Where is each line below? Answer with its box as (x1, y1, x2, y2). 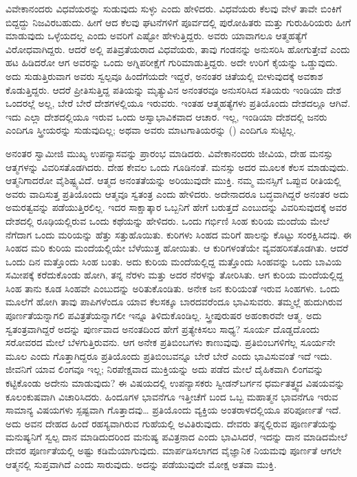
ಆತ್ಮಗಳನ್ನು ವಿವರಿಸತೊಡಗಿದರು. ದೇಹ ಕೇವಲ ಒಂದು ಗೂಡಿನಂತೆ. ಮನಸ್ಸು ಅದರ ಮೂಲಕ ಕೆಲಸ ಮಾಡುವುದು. (6, 159, 349, 174)
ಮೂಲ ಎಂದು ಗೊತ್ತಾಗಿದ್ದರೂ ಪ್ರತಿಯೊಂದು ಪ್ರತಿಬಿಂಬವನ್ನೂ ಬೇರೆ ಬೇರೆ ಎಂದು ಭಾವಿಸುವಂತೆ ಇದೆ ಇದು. (6, 348, 332, 363)
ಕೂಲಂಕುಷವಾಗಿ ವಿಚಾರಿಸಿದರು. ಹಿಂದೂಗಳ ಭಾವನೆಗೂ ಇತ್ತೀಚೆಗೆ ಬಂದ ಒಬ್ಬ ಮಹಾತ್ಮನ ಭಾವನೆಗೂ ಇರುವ (6, 389, 338, 403)
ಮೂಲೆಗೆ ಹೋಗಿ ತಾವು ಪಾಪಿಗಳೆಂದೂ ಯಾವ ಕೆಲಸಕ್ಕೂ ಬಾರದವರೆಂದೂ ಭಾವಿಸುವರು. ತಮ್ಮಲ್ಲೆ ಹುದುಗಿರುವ (6, 294, 343, 309)
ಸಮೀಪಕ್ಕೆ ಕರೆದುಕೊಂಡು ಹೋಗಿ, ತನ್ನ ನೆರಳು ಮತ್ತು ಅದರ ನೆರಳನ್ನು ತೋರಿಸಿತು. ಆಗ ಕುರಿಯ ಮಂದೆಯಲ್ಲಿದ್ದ (6, 267, 344, 282)
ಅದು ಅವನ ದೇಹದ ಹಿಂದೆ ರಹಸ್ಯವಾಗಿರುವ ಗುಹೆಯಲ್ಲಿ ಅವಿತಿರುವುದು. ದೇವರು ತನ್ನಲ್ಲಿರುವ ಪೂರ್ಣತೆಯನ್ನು (6, 416, 338, 430)
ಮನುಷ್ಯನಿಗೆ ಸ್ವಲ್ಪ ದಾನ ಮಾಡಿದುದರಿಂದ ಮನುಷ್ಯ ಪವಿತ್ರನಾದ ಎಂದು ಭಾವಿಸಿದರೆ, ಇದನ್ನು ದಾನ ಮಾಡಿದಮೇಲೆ (6, 429, 347, 444)
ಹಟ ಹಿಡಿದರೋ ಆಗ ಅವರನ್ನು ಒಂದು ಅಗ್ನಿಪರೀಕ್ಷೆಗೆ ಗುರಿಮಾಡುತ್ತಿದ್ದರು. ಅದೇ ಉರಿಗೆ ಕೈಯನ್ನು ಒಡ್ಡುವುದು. (6, 55, 338, 70)
